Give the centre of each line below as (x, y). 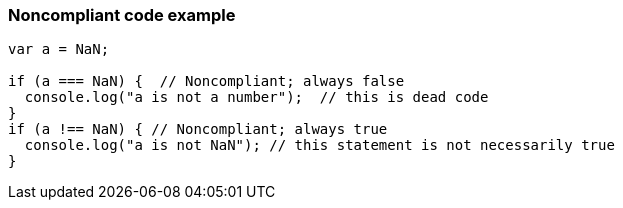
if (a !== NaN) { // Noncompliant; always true (198, 129)
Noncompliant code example (122, 15)
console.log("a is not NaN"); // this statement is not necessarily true (319, 145)
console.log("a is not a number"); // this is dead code (256, 97)
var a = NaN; (59, 49)
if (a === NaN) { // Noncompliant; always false (206, 81)
